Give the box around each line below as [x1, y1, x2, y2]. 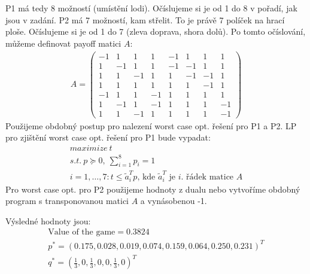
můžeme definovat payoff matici [5, 36, 121, 49]
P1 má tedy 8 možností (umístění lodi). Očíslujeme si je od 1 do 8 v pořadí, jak [5, 2, 297, 14]
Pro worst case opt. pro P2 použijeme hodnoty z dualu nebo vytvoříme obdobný [5, 182, 300, 195]
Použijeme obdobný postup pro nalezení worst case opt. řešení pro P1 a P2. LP [5, 119, 297, 132]
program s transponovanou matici [5, 194, 129, 207]
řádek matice [186, 173, 234, 182]
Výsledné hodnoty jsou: [5, 214, 91, 227]
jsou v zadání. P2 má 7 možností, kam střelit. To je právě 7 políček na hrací [5, 13, 285, 26]
